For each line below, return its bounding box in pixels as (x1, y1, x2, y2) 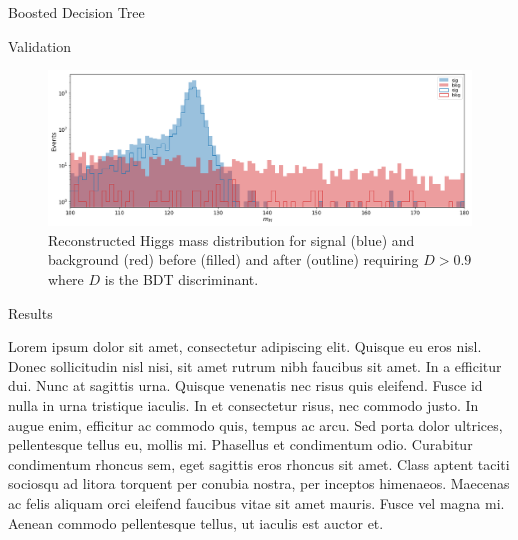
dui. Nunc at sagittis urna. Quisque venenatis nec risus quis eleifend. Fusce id (8, 375, 483, 396)
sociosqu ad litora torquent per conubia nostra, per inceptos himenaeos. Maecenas (8, 473, 510, 494)
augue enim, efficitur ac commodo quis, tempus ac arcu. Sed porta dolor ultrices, (8, 414, 503, 435)
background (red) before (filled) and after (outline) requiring (48, 249, 419, 270)
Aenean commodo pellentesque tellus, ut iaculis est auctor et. (8, 512, 384, 533)
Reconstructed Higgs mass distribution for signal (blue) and (48, 229, 415, 250)
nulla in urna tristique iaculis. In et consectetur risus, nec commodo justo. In (8, 395, 479, 416)
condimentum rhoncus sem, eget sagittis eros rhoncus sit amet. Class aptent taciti (8, 453, 510, 474)
